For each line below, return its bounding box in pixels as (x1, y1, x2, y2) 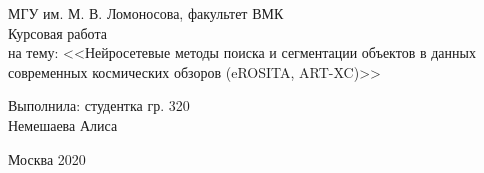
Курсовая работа (8, 22, 107, 43)
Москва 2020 (8, 148, 86, 169)
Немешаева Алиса (8, 114, 118, 135)
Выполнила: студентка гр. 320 (8, 95, 190, 116)
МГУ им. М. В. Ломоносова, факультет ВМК (8, 3, 284, 23)
